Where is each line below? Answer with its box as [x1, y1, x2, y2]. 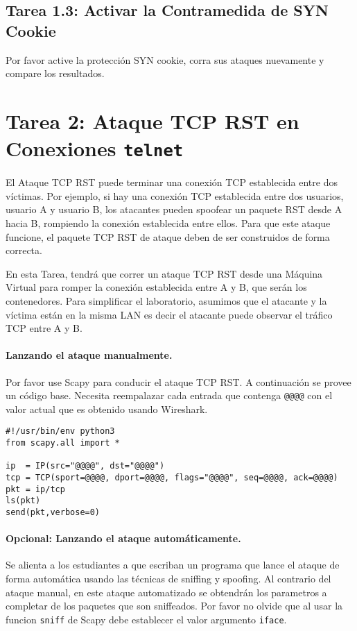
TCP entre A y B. [6, 321, 82, 335]
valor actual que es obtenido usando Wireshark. [6, 401, 208, 416]
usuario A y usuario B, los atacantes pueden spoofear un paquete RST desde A [6, 202, 342, 217]
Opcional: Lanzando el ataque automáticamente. [6, 531, 241, 546]
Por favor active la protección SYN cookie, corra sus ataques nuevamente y [6, 52, 324, 67]
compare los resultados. [6, 66, 105, 81]
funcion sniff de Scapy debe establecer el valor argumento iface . [6, 612, 287, 626]
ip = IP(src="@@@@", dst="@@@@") [6, 461, 165, 471]
